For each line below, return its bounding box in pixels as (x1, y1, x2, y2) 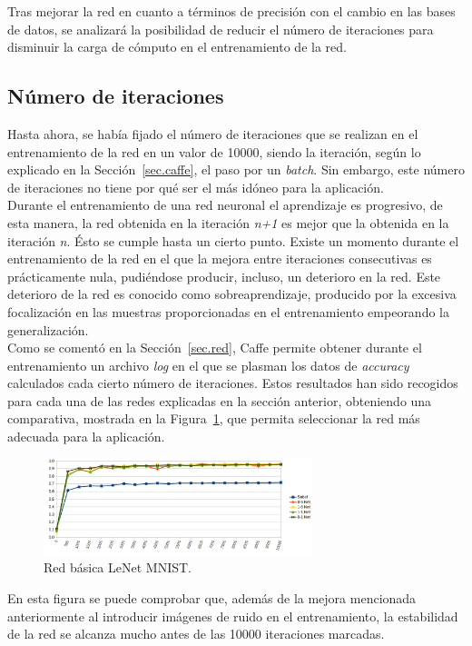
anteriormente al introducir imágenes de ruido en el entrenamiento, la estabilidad (7, 606, 458, 625)
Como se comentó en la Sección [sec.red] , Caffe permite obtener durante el (7, 338, 422, 357)
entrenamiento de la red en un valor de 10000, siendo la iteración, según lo (7, 142, 421, 161)
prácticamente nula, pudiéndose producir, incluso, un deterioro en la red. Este (7, 266, 441, 285)
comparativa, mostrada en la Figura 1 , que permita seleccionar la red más (7, 409, 420, 428)
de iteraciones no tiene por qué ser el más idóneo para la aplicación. (7, 177, 384, 196)
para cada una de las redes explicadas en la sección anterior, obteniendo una (7, 391, 432, 410)
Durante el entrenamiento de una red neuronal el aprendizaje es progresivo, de (7, 195, 443, 214)
